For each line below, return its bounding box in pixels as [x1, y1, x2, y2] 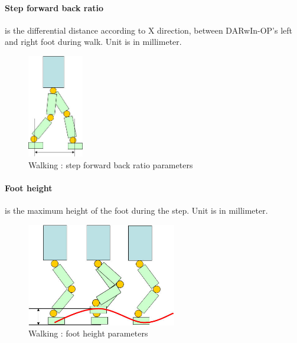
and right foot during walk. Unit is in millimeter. [5, 35, 182, 48]
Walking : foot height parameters [28, 327, 148, 339]
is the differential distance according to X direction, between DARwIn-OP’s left [5, 24, 293, 36]
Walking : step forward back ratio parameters [28, 158, 193, 171]
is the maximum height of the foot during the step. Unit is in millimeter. [5, 204, 268, 217]
